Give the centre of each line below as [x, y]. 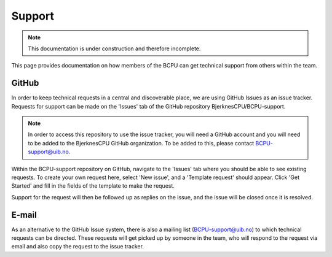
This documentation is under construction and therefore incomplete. [114, 48]
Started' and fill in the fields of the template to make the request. [93, 186]
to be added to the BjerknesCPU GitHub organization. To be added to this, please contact [141, 143]
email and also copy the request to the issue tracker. [78, 247]
